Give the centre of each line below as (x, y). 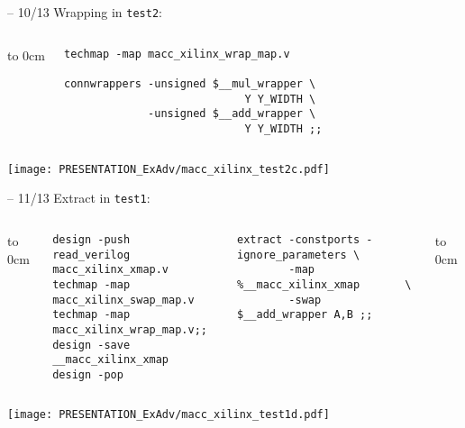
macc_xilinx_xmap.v (111, 270)
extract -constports (299, 239)
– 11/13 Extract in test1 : (79, 198)
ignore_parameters (292, 255)
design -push (91, 239)
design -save (91, 345)
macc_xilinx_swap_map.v (123, 300)
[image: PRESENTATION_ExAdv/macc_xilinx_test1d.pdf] (169, 415)
